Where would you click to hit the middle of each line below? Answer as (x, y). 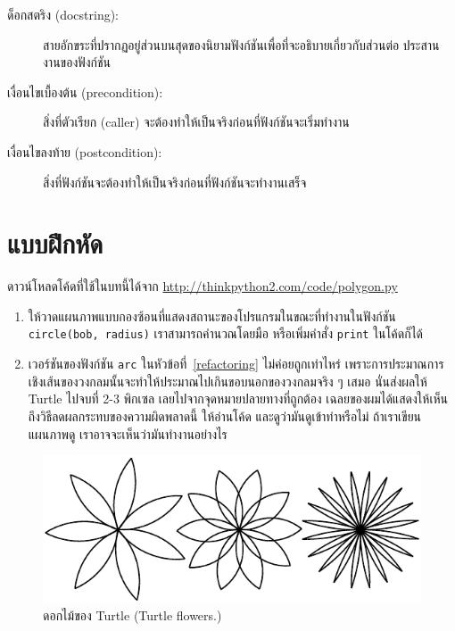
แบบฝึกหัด (55, 243)
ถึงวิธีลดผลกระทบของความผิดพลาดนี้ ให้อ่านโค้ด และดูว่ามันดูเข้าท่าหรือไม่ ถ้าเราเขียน (225, 415)
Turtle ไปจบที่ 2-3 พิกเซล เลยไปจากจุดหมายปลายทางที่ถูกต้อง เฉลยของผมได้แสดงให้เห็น (238, 399)
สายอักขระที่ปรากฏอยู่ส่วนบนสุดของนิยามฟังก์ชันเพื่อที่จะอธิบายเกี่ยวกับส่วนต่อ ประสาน (241, 44)
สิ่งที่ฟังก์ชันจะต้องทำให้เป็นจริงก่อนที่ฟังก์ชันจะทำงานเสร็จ (175, 182)
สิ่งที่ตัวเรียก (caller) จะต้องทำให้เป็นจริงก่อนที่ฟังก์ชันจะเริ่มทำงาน (196, 122)
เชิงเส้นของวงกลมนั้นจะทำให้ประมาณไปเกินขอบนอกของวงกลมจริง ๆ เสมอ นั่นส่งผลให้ (227, 381)
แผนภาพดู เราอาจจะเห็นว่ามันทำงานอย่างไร (128, 433)
